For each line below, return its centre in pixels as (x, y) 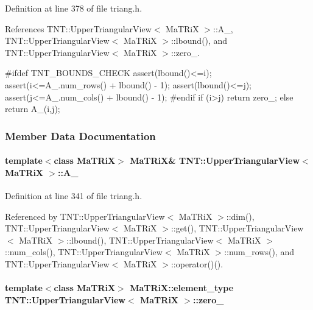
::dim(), (240, 216)
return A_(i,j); (33, 109)
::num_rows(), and (259, 252)
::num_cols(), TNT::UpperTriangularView (84, 252)
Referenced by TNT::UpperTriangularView (85, 216)
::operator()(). (197, 263)
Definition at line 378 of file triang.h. (74, 8)
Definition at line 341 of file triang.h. (74, 195)
